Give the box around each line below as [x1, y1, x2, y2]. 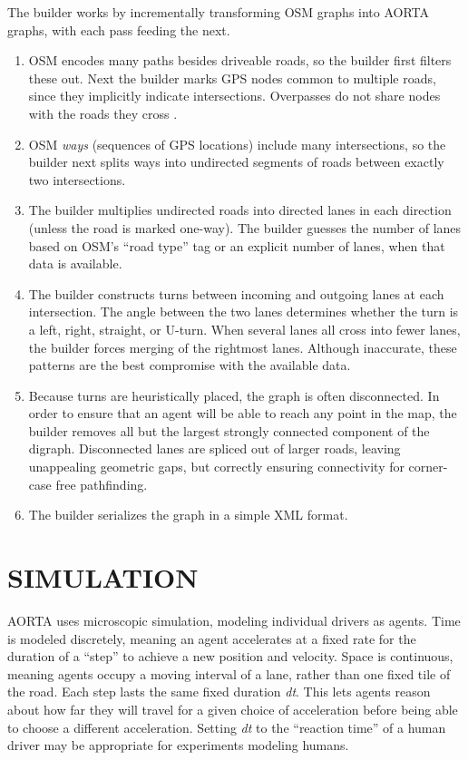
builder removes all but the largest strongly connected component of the [28, 421, 430, 440]
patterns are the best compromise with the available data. [28, 356, 351, 375]
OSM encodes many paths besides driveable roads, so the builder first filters [28, 51, 452, 70]
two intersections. [28, 170, 126, 189]
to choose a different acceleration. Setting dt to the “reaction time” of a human [7, 717, 446, 736]
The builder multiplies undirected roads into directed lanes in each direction [28, 200, 452, 219]
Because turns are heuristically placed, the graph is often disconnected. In [28, 385, 440, 404]
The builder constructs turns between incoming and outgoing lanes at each [28, 284, 444, 303]
